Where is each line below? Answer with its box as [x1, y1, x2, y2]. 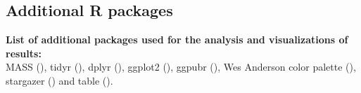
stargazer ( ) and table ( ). [6, 73, 113, 87]
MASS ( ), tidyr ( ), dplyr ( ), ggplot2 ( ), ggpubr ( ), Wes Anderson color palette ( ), [6, 59, 356, 74]
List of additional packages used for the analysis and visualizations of [6, 32, 348, 47]
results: [6, 45, 42, 60]
